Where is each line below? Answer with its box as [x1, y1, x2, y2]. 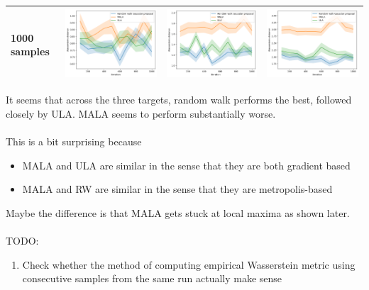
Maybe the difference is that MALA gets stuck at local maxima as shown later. [6, 205, 350, 220]
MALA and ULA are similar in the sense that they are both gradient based [22, 157, 351, 172]
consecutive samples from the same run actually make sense [22, 271, 282, 286]
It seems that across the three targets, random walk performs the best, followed [6, 92, 352, 107]
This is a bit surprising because [6, 134, 142, 149]
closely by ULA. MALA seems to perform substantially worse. [6, 106, 276, 121]
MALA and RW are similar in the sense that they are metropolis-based [22, 182, 333, 196]
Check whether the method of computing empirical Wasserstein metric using [22, 257, 356, 272]
